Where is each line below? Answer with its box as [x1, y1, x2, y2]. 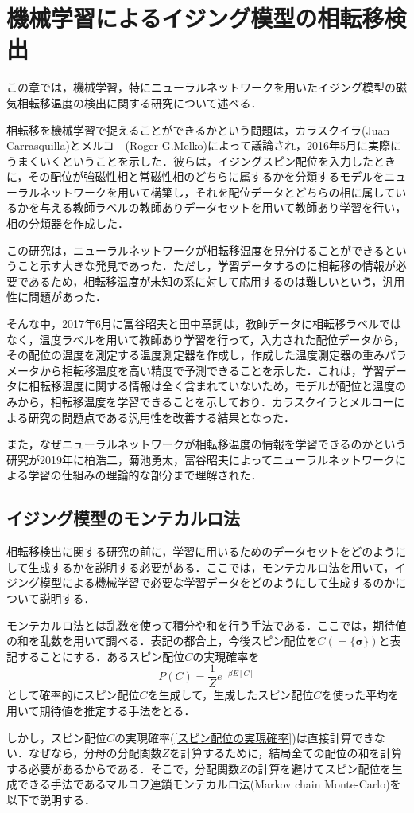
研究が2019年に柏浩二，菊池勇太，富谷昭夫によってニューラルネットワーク [6, 451, 395, 467]
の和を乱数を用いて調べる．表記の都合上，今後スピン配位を [6, 632, 318, 649]
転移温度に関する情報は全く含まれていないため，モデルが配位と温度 [39, 377, 395, 394]
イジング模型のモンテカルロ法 [6, 506, 240, 530]
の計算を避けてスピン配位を [246, 760, 392, 776]
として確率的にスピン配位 [6, 686, 140, 703]
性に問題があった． [6, 288, 106, 305]
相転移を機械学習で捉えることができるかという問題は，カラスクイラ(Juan [6, 121, 390, 138]
